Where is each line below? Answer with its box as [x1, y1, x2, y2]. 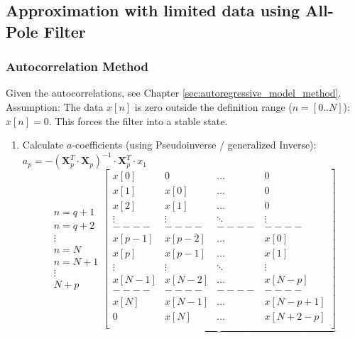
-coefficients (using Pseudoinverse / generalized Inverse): [72, 137, 317, 152]
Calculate [22, 137, 64, 152]
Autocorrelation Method [6, 58, 148, 75]
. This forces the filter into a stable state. [48, 113, 228, 128]
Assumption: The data [6, 99, 104, 114]
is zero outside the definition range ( [134, 99, 293, 114]
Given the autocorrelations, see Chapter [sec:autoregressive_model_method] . [6, 85, 342, 100]
